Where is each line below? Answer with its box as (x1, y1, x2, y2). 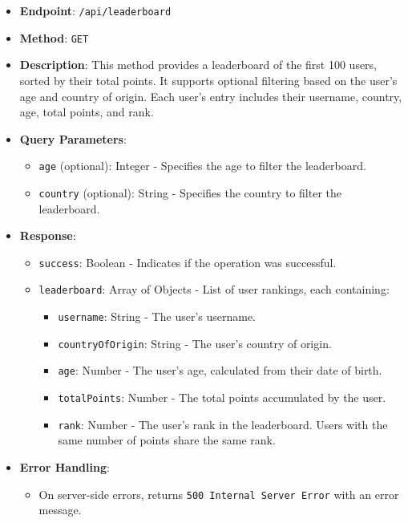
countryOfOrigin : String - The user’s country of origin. (58, 334, 332, 351)
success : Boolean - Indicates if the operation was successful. (38, 253, 337, 270)
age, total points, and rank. (19, 103, 154, 120)
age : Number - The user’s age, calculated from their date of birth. (58, 362, 382, 379)
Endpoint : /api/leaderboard (19, 2, 172, 18)
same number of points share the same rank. (58, 432, 276, 448)
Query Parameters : (19, 130, 127, 147)
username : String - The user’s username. (58, 308, 257, 325)
